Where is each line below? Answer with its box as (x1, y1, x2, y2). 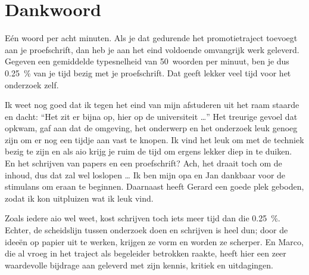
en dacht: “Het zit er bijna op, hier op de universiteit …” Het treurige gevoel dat (5, 110, 298, 122)
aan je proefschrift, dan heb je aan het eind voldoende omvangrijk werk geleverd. (5, 43, 299, 55)
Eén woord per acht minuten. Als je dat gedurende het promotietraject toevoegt (5, 32, 298, 44)
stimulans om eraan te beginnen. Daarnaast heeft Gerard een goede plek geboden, (5, 180, 304, 193)
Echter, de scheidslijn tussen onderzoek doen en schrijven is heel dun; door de (5, 224, 288, 236)
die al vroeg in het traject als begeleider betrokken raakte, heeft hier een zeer (5, 247, 286, 259)
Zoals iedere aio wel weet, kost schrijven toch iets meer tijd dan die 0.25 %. (5, 212, 280, 224)
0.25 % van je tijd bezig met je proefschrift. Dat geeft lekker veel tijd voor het (5, 66, 291, 79)
